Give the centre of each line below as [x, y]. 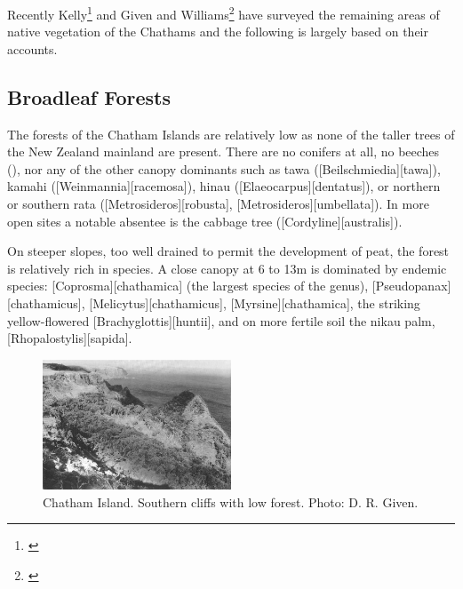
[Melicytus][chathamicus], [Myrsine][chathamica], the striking [255, 302]
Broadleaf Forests [89, 96]
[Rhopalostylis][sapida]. [70, 338]
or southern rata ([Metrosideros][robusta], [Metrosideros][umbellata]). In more [218, 204]
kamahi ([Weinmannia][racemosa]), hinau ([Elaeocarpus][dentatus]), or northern [224, 186]
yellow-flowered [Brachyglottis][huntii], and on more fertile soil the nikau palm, [221, 320]
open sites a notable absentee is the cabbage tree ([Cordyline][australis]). [205, 221]
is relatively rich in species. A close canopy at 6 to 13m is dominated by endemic [227, 268]
